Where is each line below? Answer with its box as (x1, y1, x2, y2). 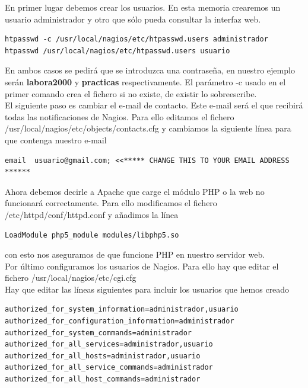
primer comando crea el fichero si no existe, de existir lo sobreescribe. (5, 87, 257, 100)
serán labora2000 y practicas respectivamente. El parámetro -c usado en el (5, 75, 286, 88)
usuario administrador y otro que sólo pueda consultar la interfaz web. (5, 12, 261, 25)
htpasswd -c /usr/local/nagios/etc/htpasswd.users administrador (5, 35, 268, 44)
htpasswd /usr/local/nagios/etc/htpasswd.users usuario (5, 46, 230, 55)
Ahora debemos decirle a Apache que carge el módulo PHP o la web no (5, 185, 265, 197)
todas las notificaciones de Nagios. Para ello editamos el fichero (5, 110, 234, 123)
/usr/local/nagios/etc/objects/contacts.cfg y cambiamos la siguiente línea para (5, 122, 291, 134)
